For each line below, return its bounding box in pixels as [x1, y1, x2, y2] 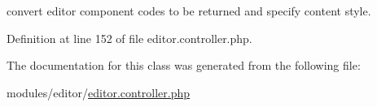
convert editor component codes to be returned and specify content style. [7, 2, 371, 19]
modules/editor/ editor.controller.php [7, 83, 191, 101]
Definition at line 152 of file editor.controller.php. [7, 29, 252, 46]
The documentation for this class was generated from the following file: [7, 57, 361, 74]
